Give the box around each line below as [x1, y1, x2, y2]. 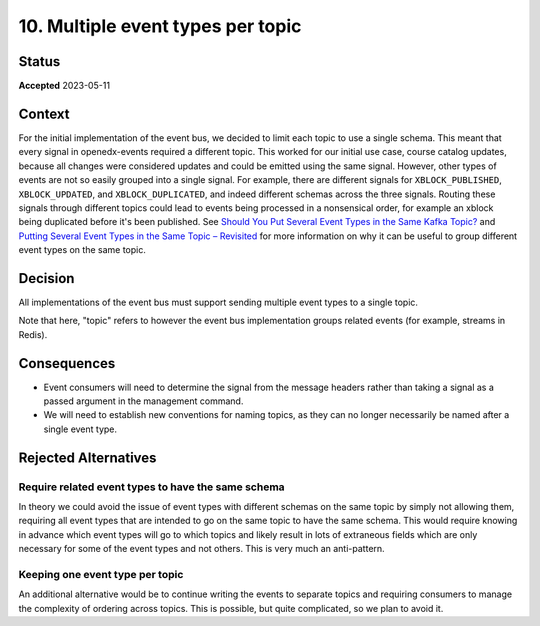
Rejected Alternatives [18, 449, 157, 466]
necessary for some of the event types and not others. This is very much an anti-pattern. [18, 543, 385, 555]
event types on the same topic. [18, 244, 147, 256]
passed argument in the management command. [43, 395, 244, 407]
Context [18, 105, 70, 122]
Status [18, 53, 61, 70]
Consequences [18, 355, 116, 372]
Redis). [18, 328, 48, 340]
